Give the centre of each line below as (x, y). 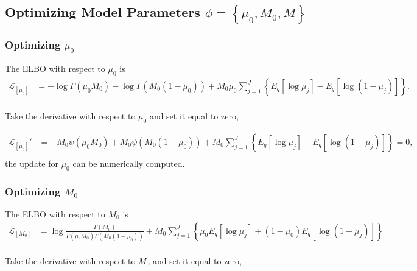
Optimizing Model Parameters (103, 12)
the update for (32, 163)
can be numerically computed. (129, 163)
